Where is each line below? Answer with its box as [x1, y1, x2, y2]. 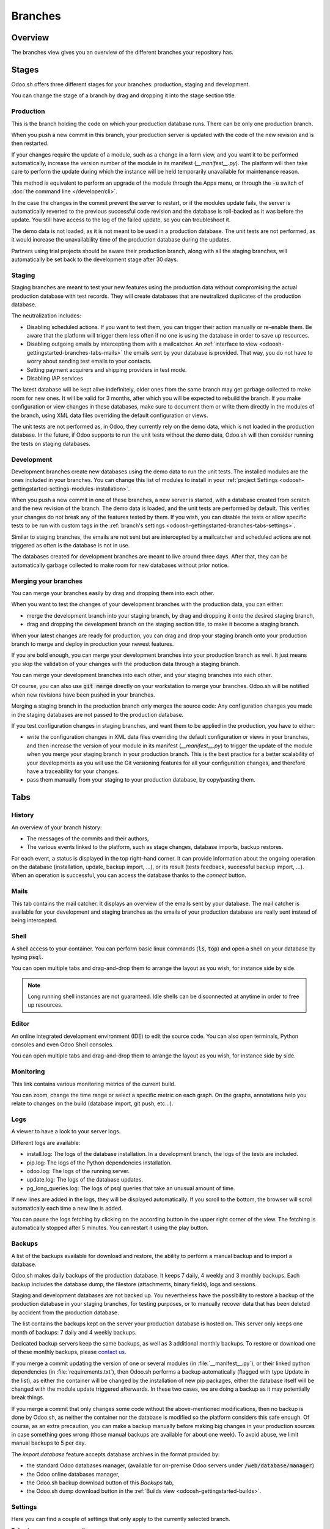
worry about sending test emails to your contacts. [26, 358, 152, 365]
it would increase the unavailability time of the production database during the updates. [11, 236, 232, 243]
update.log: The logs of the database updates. [26, 1176, 144, 1183]
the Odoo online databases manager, [26, 1470, 120, 1478]
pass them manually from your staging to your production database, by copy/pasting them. [26, 776, 256, 783]
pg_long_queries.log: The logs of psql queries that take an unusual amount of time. [26, 1184, 235, 1192]
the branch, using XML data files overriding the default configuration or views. [11, 412, 208, 419]
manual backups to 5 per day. [11, 1439, 86, 1446]
